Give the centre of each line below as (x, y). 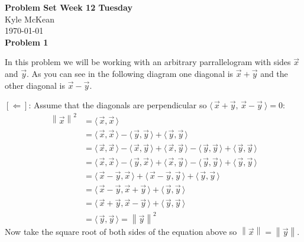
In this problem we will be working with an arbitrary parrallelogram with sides (148, 62)
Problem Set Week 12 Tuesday (69, 7)
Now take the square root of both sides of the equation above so (121, 232)
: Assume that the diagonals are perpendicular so (118, 105)
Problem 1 (27, 42)
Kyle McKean (30, 19)
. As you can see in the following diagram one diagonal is (130, 73)
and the (274, 73)
